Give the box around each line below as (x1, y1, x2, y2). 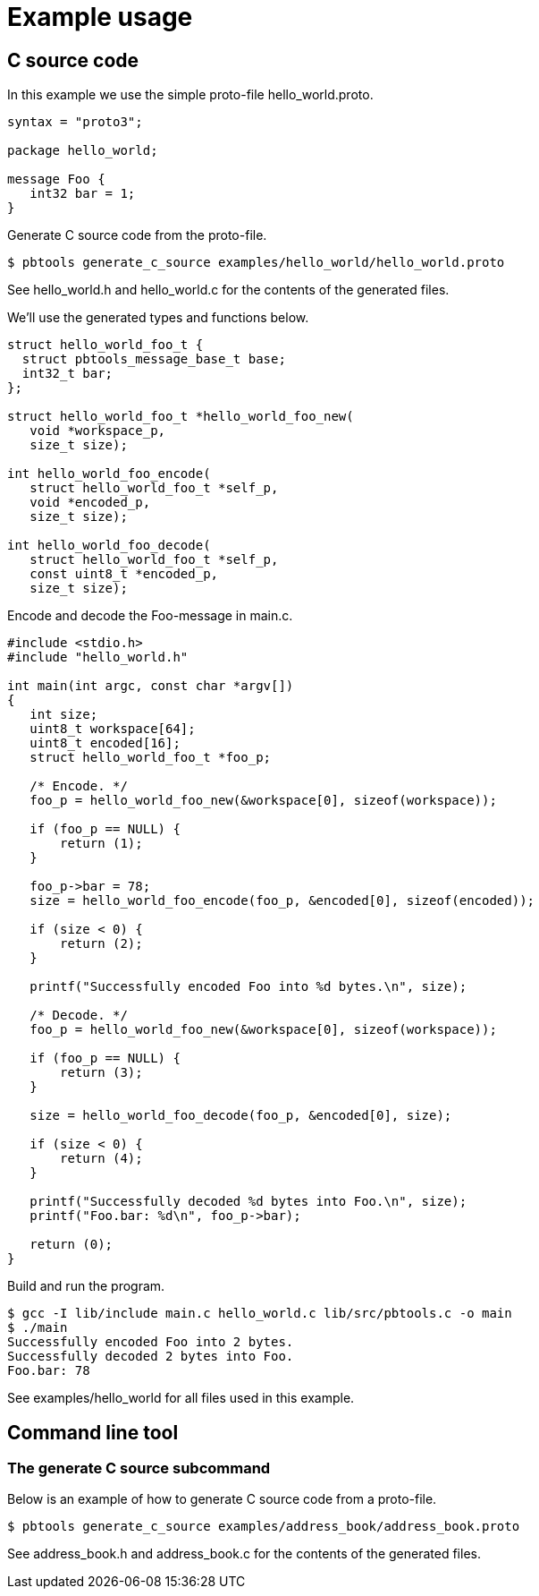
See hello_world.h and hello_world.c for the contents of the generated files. (7, 282, 450, 298)
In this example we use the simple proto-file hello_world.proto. (7, 87, 374, 103)
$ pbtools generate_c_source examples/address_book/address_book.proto (7, 1519, 520, 1534)
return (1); (60, 836, 143, 851)
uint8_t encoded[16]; (29, 736, 181, 751)
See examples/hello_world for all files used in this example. (7, 1390, 355, 1406)
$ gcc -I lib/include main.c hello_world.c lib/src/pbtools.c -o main (7, 1306, 512, 1321)
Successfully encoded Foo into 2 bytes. (7, 1335, 294, 1350)
